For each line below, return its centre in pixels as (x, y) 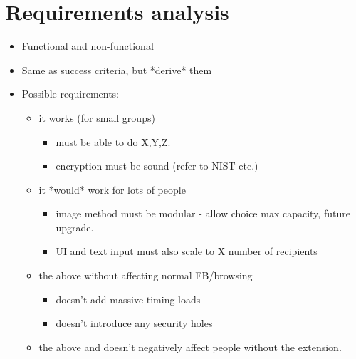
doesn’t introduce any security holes (134, 323)
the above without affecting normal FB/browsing (146, 275)
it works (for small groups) (97, 117)
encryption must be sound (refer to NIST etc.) (157, 166)
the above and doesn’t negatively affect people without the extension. (190, 347)
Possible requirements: (70, 94)
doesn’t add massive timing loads (128, 299)
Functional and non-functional (88, 46)
